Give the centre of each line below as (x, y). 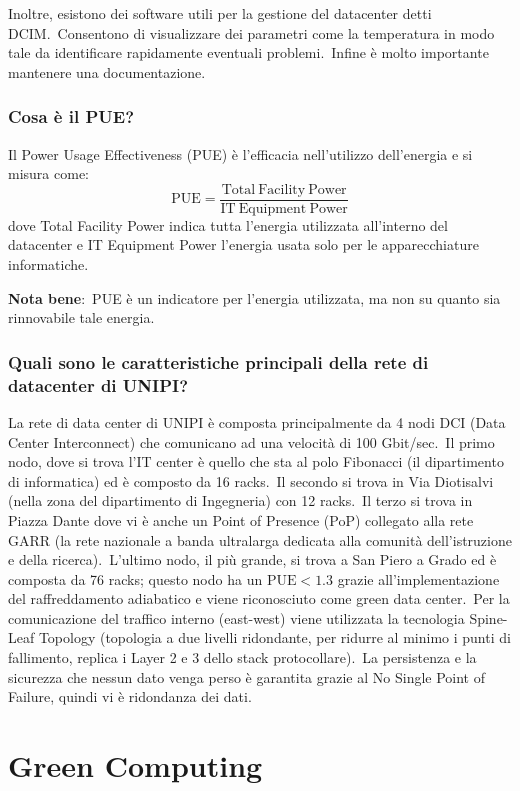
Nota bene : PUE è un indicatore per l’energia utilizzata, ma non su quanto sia (254, 297)
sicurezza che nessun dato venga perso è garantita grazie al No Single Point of (247, 676)
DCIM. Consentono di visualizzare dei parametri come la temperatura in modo (251, 32)
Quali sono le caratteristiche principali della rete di (218, 361)
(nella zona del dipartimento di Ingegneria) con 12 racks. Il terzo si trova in (240, 500)
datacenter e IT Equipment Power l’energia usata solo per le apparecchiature (243, 244)
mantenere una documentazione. (107, 71)
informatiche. (48, 264)
